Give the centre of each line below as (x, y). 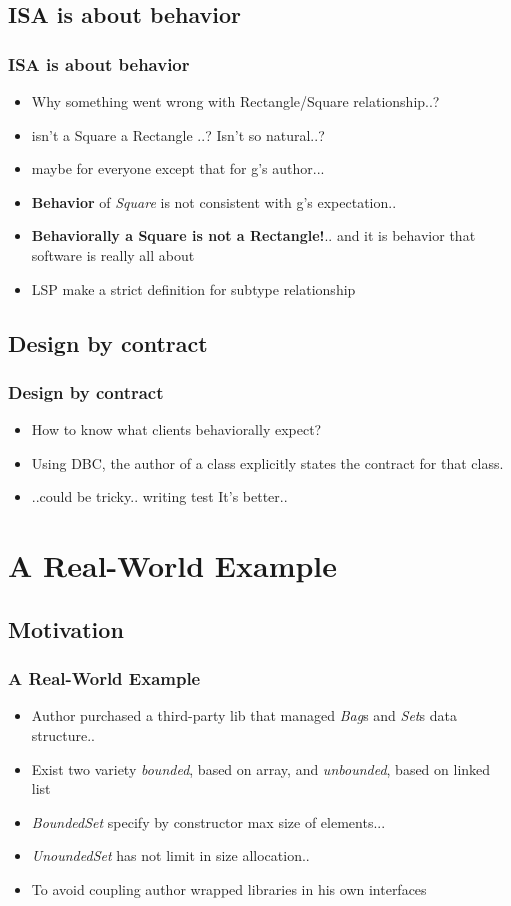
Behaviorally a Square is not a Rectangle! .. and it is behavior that (253, 235)
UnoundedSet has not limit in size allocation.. (170, 855)
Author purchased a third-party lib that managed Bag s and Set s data (244, 715)
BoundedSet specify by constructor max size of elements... (208, 821)
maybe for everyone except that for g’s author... (178, 168)
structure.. (63, 734)
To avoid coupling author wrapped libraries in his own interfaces (229, 888)
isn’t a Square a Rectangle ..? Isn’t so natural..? (178, 134)
